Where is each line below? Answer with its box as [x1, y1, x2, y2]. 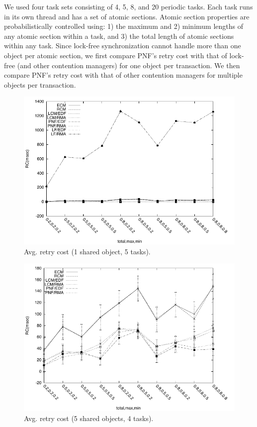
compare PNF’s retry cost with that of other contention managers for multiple [4, 70, 243, 80]
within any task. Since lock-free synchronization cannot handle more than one [4, 40, 241, 51]
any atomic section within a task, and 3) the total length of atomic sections [4, 30, 234, 41]
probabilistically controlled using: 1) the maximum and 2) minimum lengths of [4, 21, 244, 31]
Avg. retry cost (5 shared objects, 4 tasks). [24, 413, 154, 423]
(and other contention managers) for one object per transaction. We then [17, 60, 240, 70]
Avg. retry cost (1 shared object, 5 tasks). [24, 246, 151, 256]
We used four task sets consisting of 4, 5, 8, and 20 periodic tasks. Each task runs [4, 1, 253, 11]
